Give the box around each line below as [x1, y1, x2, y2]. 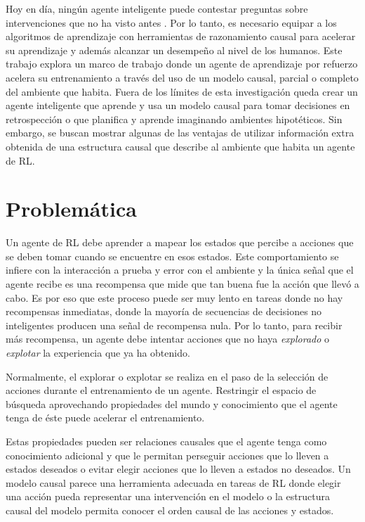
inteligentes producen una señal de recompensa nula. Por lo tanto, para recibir [6, 317, 343, 332]
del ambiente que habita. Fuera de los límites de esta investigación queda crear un [6, 84, 358, 98]
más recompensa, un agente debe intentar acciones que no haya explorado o [6, 331, 330, 346]
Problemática [6, 194, 137, 223]
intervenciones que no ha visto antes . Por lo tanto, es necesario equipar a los [6, 15, 337, 30]
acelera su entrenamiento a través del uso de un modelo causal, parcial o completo [6, 70, 359, 84]
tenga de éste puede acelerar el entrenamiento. [6, 410, 205, 425]
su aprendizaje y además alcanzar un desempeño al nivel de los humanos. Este [6, 42, 343, 57]
